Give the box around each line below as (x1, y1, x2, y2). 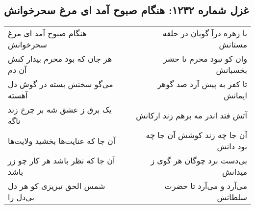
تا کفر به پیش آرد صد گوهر (157, 78, 247, 90)
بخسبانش (216, 64, 247, 76)
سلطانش (217, 191, 247, 203)
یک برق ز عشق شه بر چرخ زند (8, 104, 112, 116)
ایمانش (224, 90, 247, 101)
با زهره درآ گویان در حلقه (162, 27, 247, 39)
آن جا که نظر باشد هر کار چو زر (8, 155, 115, 166)
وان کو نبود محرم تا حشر (163, 53, 247, 65)
